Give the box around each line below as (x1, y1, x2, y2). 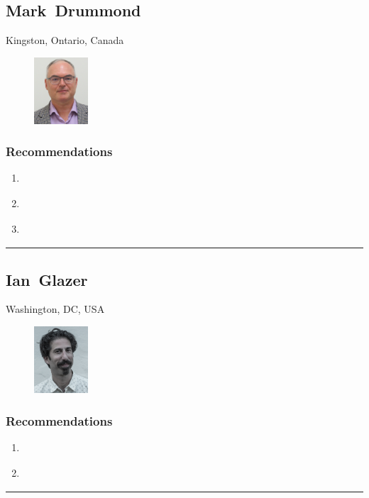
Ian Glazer (6, 268, 88, 290)
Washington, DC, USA (6, 301, 105, 316)
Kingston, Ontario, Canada (6, 33, 124, 48)
